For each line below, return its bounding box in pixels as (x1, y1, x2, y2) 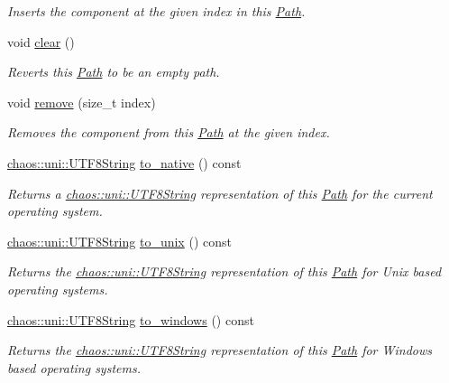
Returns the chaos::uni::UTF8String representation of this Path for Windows (7, 341, 433, 360)
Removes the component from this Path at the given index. (7, 123, 330, 142)
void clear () (7, 32, 75, 51)
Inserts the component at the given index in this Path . (7, 2, 306, 20)
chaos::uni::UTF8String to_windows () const (7, 310, 254, 329)
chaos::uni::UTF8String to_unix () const (7, 231, 232, 250)
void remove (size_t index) (7, 92, 156, 111)
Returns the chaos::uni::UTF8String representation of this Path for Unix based (7, 262, 442, 281)
